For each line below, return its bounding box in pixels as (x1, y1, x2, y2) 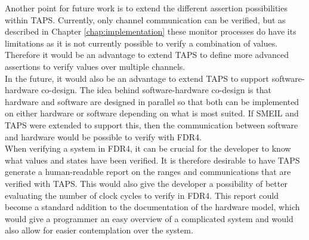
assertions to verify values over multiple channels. (5, 60, 186, 72)
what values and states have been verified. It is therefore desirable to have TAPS (5, 153, 300, 166)
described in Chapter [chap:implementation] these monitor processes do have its (5, 25, 296, 38)
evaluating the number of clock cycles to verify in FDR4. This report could (5, 189, 279, 201)
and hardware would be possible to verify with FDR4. (5, 130, 202, 143)
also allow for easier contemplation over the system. (5, 224, 193, 236)
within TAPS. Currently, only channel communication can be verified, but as (5, 13, 286, 26)
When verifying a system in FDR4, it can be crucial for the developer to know (5, 142, 291, 155)
